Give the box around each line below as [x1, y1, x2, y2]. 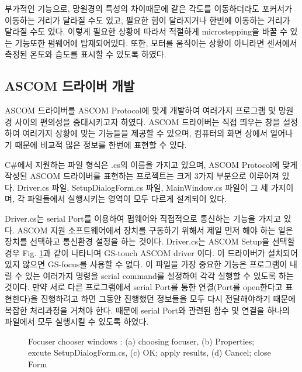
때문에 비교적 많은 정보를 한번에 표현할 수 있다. [15, 138, 187, 150]
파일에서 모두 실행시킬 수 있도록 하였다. [5, 315, 149, 328]
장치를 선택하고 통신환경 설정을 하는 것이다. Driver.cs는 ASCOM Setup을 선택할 [5, 235, 295, 247]
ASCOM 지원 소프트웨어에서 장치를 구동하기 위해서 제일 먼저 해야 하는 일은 [17, 223, 293, 236]
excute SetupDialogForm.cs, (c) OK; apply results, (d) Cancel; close [28, 346, 271, 359]
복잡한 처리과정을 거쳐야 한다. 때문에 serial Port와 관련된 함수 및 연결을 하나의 [5, 304, 290, 316]
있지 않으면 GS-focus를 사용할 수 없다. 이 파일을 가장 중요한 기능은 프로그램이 [5, 258, 287, 270]
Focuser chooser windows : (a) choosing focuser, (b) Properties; [28, 335, 255, 347]
